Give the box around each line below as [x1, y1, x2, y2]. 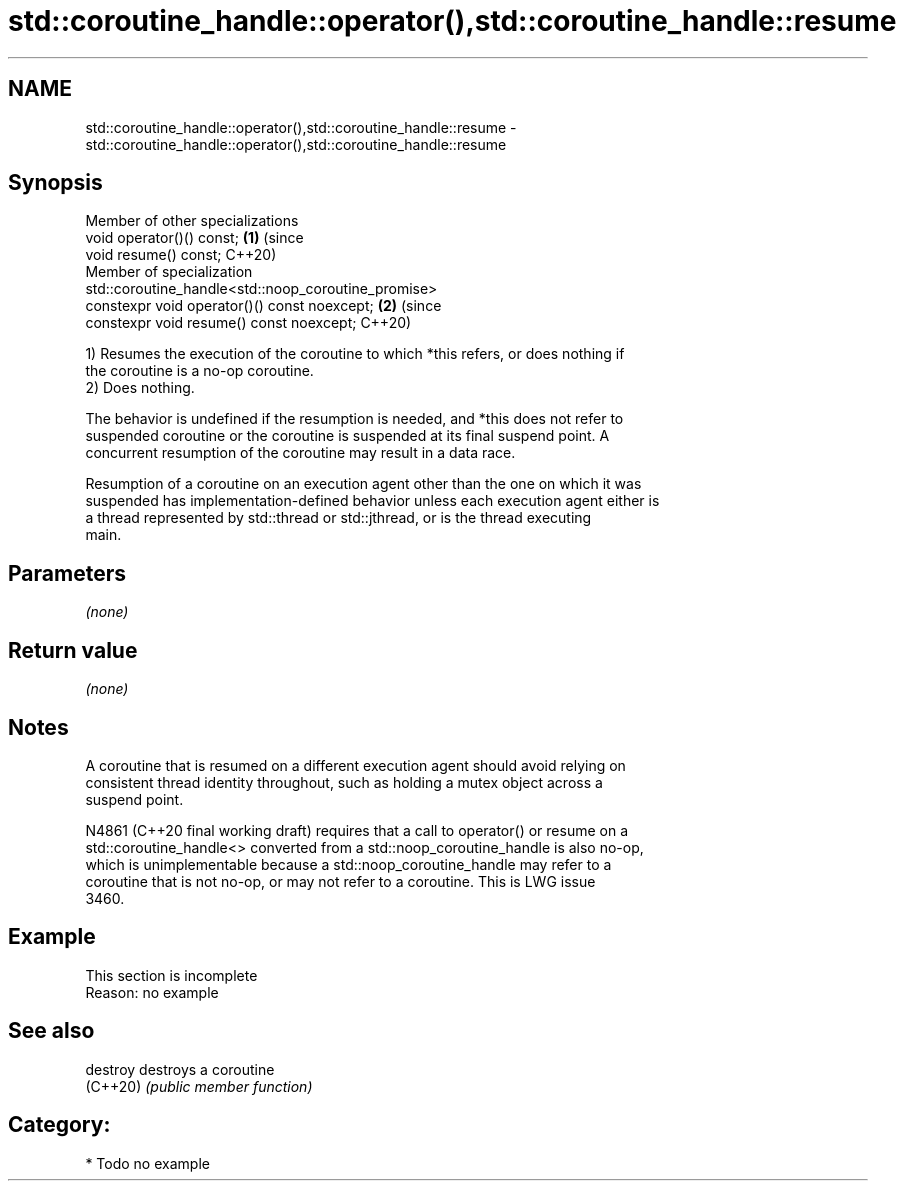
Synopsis [8, 170, 103, 196]
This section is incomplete [85, 966, 258, 984]
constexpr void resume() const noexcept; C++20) [85, 314, 412, 332]
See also [8, 1018, 95, 1044]
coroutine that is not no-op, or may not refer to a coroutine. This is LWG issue [85, 872, 596, 890]
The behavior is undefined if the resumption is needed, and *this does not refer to [85, 410, 624, 428]
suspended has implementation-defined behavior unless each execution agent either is [85, 492, 660, 510]
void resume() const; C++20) [85, 246, 277, 264]
